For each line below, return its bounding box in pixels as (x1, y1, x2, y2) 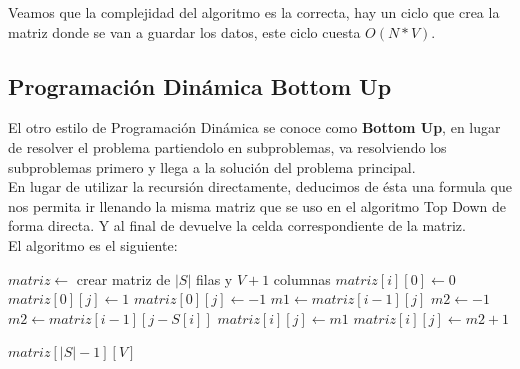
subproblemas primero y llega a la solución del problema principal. (8, 156, 416, 177)
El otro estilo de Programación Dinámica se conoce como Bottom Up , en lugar (8, 117, 501, 138)
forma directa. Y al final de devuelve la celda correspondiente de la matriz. (8, 215, 466, 236)
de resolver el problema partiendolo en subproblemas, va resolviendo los (8, 136, 447, 157)
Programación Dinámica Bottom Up (8, 70, 392, 101)
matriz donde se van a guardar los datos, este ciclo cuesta (8, 21, 361, 42)
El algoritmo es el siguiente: (8, 234, 178, 255)
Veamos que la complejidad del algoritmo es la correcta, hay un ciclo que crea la (8, 2, 500, 22)
